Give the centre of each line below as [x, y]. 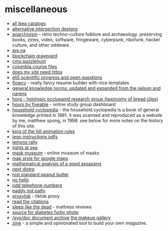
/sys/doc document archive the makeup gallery [61, 217]
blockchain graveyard [35, 56]
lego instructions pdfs [35, 137]
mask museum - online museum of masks [56, 153]
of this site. [24, 126]
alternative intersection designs [45, 28]
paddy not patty [29, 190]
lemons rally [25, 142]
